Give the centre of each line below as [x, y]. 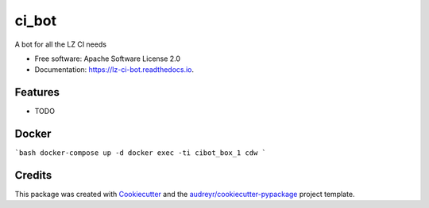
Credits [33, 175]
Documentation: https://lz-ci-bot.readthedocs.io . [114, 70]
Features [37, 92]
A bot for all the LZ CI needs [61, 44]
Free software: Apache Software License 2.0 [108, 59]
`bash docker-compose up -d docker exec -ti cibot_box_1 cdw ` [140, 153]
